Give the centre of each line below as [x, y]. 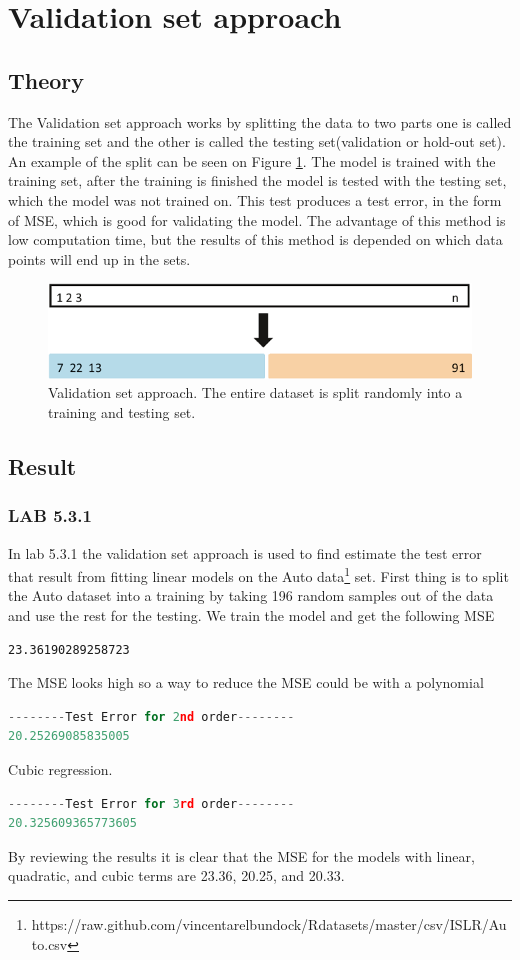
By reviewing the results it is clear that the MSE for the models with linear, [241, 855]
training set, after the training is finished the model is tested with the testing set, [257, 180]
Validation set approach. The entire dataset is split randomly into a [255, 392]
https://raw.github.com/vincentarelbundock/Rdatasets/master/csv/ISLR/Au [269, 923]
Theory [46, 79]
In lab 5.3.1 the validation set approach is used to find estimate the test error [245, 552]
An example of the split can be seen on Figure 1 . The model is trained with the [252, 160]
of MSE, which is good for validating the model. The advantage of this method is [257, 219]
